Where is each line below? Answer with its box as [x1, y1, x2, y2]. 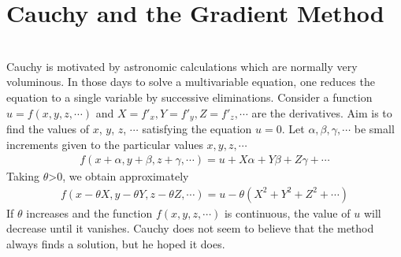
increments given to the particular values [6, 136, 203, 152]
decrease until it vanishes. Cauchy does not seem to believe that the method [6, 220, 374, 237]
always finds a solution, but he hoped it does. [6, 235, 225, 251]
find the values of [6, 120, 90, 136]
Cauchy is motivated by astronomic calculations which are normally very [6, 58, 358, 74]
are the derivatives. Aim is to [251, 104, 392, 121]
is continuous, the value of [224, 204, 351, 221]
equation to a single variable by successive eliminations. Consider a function [6, 88, 373, 105]
